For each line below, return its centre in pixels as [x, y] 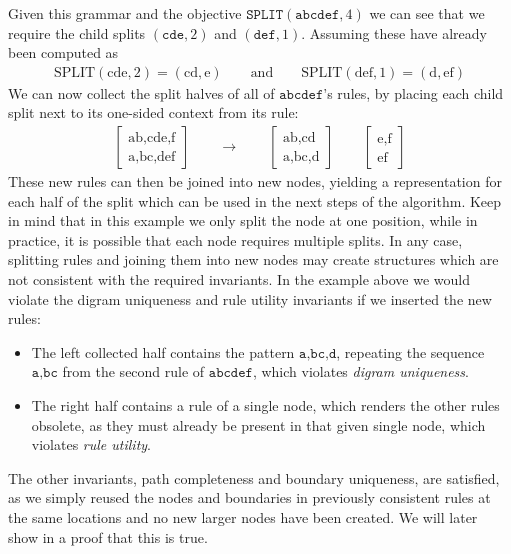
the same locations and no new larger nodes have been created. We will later [243, 516]
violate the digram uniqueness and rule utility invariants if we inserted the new [250, 298]
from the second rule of [133, 371]
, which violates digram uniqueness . [360, 371]
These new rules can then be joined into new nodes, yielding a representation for [255, 181]
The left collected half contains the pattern [163, 351]
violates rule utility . [91, 444]
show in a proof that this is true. [108, 536]
